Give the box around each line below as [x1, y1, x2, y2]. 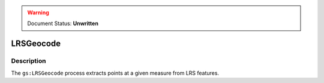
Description [11, 57, 46, 65]
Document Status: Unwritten [27, 20, 99, 27]
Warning [27, 9, 49, 16]
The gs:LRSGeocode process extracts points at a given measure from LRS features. [11, 69, 219, 76]
